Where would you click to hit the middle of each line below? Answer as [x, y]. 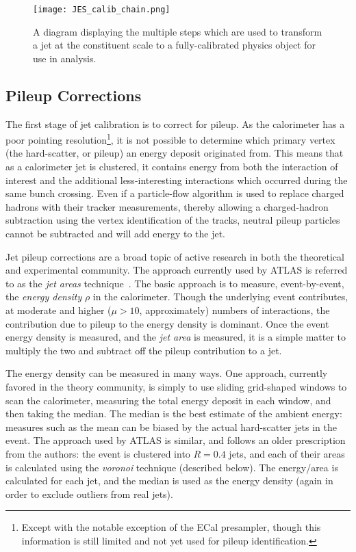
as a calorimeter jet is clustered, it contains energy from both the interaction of [172, 167]
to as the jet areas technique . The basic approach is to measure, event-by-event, [175, 283]
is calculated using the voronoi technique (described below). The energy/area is [172, 467]
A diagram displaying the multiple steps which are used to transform [178, 31]
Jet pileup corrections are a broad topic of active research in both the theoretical [175, 256]
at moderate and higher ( [59, 310]
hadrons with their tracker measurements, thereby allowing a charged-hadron [167, 206]
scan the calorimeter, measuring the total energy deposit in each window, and [168, 400]
